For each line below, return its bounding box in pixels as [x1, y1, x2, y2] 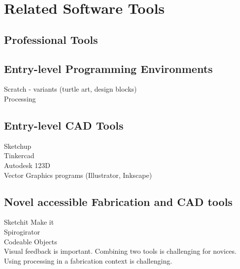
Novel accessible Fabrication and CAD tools [4, 194, 233, 209]
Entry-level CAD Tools [4, 117, 124, 133]
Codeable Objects [4, 236, 57, 246]
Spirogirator [4, 226, 40, 236]
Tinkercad [4, 150, 34, 161]
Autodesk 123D [4, 160, 50, 170]
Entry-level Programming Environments [4, 61, 213, 76]
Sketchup [4, 140, 32, 151]
